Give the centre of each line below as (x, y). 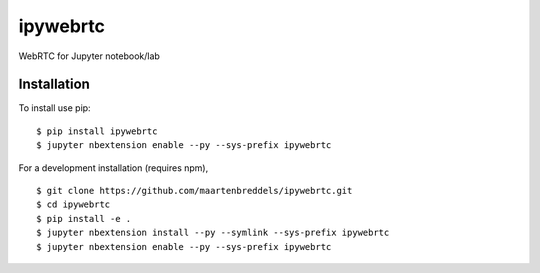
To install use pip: (54, 108)
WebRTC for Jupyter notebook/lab (89, 56)
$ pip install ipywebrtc (97, 131)
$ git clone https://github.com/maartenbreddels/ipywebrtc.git (194, 191)
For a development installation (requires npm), (113, 167)
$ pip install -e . (84, 218)
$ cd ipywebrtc (73, 204)
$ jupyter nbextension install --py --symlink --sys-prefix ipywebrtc (213, 233)
